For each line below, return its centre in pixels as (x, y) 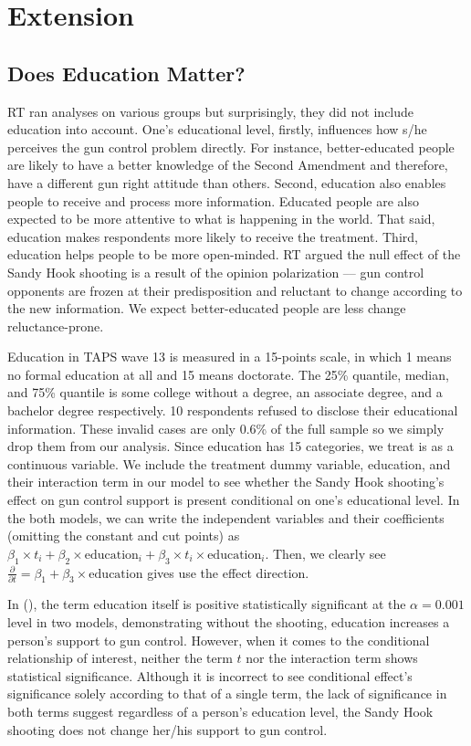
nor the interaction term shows (332, 658)
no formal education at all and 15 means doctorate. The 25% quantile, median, (228, 374)
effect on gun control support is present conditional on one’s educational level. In (234, 500)
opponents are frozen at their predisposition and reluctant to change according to (235, 290)
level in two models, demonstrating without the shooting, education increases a (229, 622)
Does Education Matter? (126, 73)
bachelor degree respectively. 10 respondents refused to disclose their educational (233, 410)
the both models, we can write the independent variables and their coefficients (226, 517)
